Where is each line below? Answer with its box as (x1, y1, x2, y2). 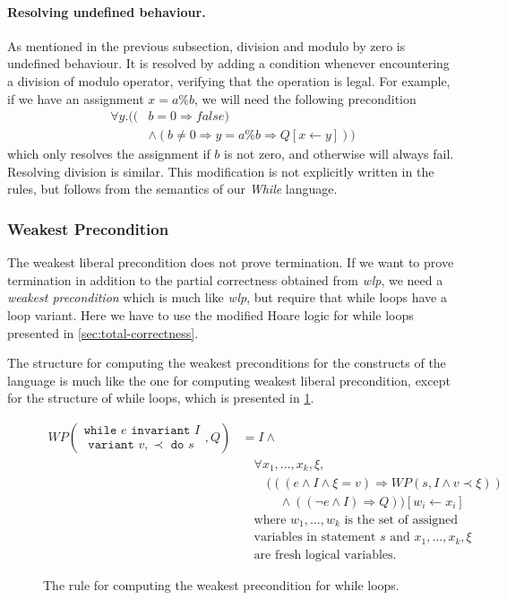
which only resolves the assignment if (7, 144, 211, 163)
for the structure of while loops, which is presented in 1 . (7, 388, 314, 407)
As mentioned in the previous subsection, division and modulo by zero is (7, 36, 406, 55)
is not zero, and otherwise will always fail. (224, 144, 454, 163)
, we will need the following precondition (194, 89, 417, 108)
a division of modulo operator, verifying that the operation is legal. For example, (7, 71, 451, 90)
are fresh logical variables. (253, 548, 397, 561)
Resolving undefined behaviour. (7, 2, 206, 21)
